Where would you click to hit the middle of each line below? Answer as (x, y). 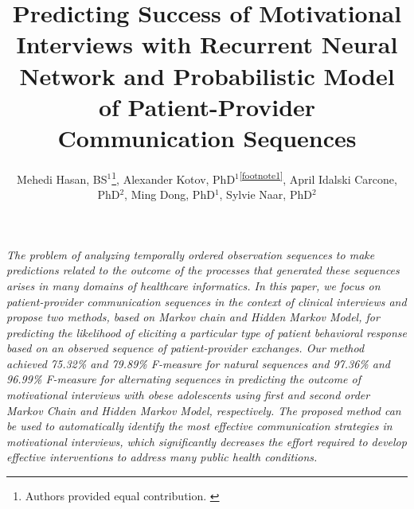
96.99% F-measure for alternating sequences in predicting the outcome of (184, 379)
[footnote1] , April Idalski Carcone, (318, 177)
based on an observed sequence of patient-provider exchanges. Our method (186, 348)
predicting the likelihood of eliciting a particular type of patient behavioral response (207, 332)
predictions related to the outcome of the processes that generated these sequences (203, 270)
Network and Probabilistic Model (207, 75)
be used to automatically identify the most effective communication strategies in (199, 426)
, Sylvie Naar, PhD (266, 194)
